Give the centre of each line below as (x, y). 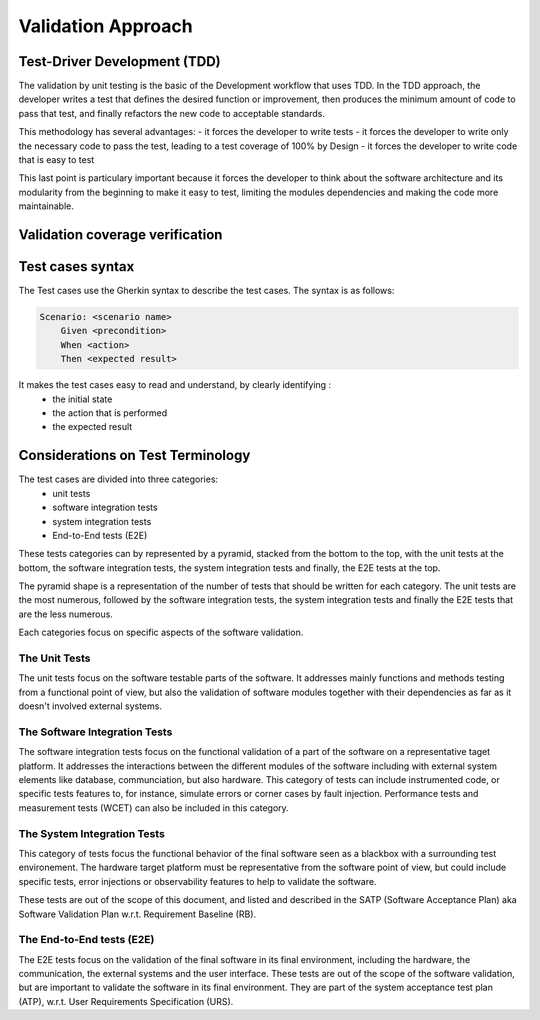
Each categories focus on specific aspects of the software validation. (161, 632)
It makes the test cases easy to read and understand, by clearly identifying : (175, 385)
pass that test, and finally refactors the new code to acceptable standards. (171, 113)
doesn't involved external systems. (90, 706)
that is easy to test (56, 160)
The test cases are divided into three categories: (118, 479)
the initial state (82, 399)
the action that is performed (110, 413)
